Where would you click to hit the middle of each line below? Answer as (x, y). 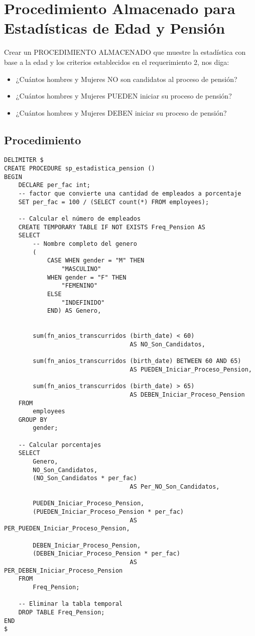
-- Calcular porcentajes (60, 445)
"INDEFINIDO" (83, 302)
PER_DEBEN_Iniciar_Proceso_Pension (63, 570)
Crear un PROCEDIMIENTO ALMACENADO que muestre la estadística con (125, 52)
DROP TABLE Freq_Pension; (61, 612)
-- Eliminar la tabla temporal (71, 604)
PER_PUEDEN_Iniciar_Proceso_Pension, (67, 529)
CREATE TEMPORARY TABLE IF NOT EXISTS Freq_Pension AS (112, 227)
